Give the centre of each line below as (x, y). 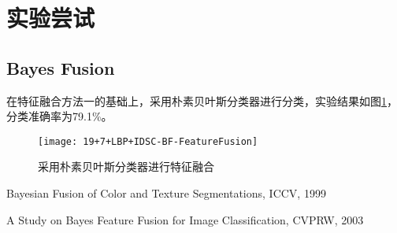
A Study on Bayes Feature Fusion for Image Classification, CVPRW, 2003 (185, 219)
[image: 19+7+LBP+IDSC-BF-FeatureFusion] (148, 141)
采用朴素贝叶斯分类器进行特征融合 (126, 166)
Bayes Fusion (61, 67)
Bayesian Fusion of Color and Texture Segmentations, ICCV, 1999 (166, 193)
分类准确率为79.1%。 (59, 116)
